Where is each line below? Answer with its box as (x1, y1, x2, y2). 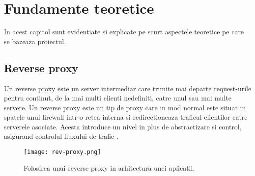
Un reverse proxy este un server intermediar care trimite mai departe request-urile (4, 83, 252, 93)
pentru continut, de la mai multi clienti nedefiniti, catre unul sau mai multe (4, 93, 231, 103)
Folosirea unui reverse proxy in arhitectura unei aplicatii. (24, 162, 195, 173)
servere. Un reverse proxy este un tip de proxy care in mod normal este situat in (4, 102, 246, 112)
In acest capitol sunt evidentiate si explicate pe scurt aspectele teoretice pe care (4, 26, 244, 37)
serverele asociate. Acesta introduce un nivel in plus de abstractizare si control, (4, 121, 242, 131)
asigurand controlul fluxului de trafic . (4, 131, 118, 141)
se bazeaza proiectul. (4, 36, 66, 46)
